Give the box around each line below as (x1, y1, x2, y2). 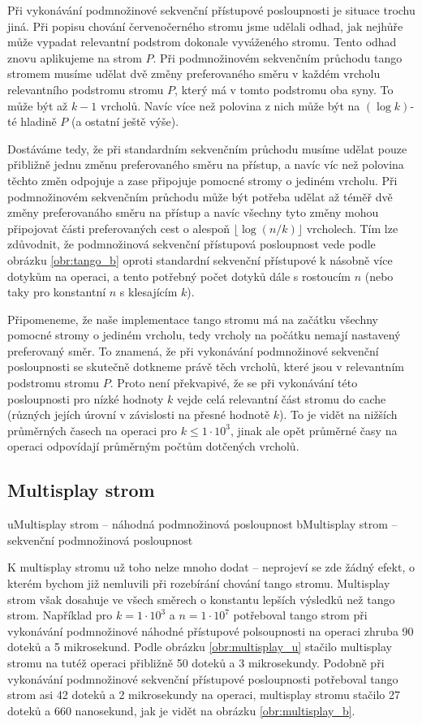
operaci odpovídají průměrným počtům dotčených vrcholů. (7, 438, 299, 455)
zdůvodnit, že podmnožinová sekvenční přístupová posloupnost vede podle (7, 235, 376, 252)
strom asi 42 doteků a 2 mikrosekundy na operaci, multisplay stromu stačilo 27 (7, 686, 400, 703)
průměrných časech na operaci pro (7, 421, 178, 438)
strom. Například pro (7, 606, 113, 624)
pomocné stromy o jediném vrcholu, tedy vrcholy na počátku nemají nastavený (7, 326, 401, 343)
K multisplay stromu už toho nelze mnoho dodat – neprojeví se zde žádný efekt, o (7, 559, 415, 576)
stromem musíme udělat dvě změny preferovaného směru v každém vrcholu (7, 65, 381, 82)
